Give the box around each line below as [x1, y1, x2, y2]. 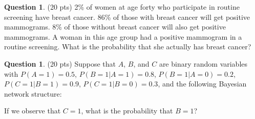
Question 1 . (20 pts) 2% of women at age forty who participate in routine [4, 2, 240, 12]
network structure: [4, 88, 62, 99]
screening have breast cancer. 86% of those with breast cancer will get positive [4, 11, 250, 22]
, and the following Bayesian [158, 78, 247, 89]
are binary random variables [159, 58, 248, 69]
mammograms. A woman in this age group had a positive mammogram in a [4, 31, 242, 42]
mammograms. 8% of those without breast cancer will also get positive [4, 21, 226, 32]
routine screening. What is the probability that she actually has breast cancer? [4, 41, 251, 52]
